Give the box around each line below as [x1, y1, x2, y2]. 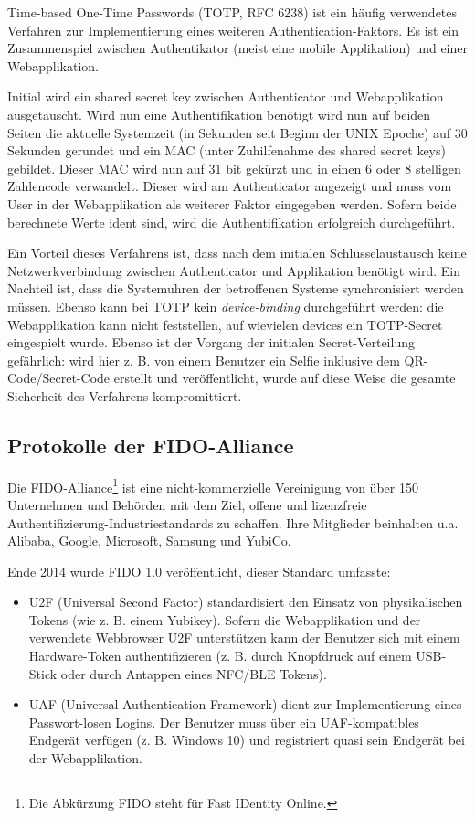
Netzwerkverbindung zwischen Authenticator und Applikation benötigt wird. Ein [7, 260, 460, 280]
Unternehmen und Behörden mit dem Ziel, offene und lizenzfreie [7, 494, 367, 514]
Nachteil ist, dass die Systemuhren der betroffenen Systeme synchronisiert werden [7, 279, 464, 298]
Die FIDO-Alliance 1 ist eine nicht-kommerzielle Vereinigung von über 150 [7, 474, 418, 496]
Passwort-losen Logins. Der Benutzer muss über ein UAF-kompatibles [28, 712, 419, 731]
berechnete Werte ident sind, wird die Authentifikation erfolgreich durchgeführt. [7, 212, 456, 231]
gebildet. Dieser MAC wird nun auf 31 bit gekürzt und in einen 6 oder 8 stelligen [7, 158, 461, 177]
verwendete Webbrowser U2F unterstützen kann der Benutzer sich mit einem [28, 628, 460, 647]
